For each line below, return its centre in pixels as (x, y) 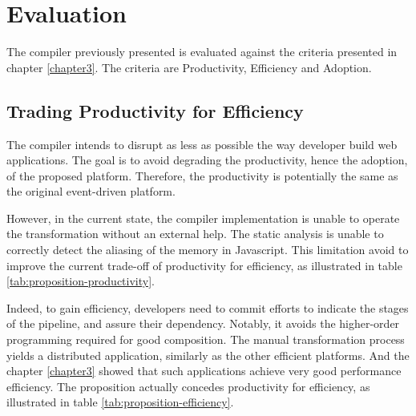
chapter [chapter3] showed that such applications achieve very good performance (204, 371)
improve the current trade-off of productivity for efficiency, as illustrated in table (204, 265)
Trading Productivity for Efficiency (155, 110)
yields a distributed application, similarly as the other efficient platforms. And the (208, 355)
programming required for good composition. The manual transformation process (206, 339)
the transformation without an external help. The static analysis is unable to (195, 234)
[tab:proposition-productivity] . (81, 281)
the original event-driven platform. (91, 191)
